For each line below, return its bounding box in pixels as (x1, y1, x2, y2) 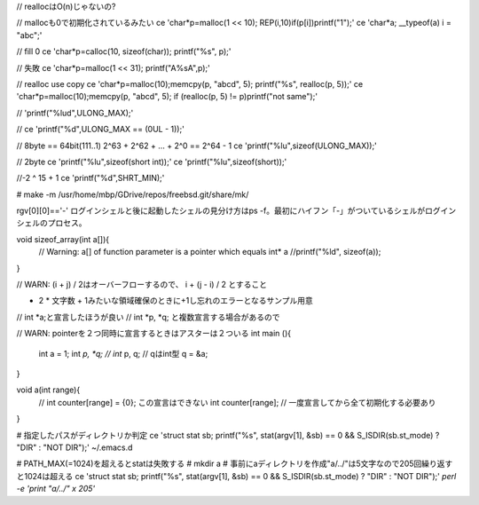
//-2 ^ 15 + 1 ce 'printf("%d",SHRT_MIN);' (16, 173, 165, 184)
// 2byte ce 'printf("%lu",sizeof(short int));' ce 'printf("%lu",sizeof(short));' (16, 156, 287, 167)
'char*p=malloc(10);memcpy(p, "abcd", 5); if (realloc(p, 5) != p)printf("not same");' (16, 91, 318, 102)
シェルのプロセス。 (16, 217, 87, 228)
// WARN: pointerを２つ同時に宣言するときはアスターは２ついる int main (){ (16, 328, 292, 339)
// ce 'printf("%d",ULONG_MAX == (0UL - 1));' (16, 124, 185, 135)
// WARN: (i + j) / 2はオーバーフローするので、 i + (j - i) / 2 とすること (16, 280, 268, 290)
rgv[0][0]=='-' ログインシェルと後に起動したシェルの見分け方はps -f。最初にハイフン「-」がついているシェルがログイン (16, 205, 457, 217)
